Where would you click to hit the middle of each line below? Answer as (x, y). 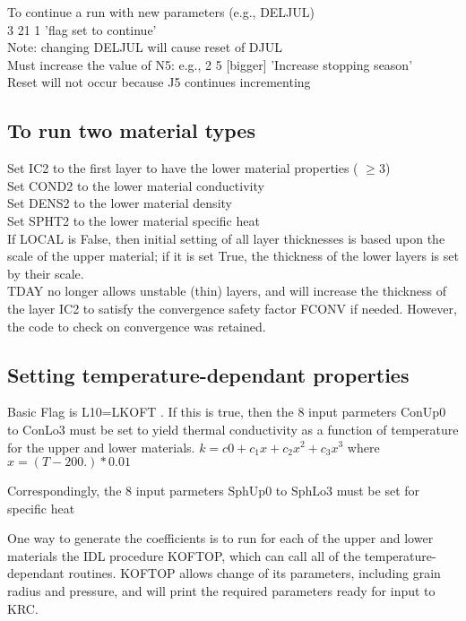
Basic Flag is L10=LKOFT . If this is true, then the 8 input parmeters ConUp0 (227, 412)
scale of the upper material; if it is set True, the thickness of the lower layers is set (233, 256)
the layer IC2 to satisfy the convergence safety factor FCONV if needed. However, (232, 308)
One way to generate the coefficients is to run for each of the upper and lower (220, 538)
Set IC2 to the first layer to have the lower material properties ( (183, 168)
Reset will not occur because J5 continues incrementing (159, 82)
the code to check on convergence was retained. (137, 326)
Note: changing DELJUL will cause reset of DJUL (145, 47)
